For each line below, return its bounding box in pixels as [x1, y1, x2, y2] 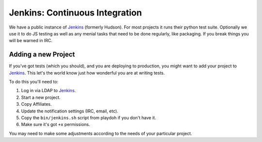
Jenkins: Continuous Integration [9, 7, 142, 18]
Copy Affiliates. [21, 101, 52, 107]
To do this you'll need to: [9, 79, 58, 85]
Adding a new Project [9, 50, 75, 59]
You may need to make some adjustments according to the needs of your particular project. [9, 130, 193, 136]
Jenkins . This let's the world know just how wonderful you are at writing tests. [9, 70, 165, 76]
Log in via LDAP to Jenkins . [21, 88, 76, 94]
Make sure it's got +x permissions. [21, 122, 90, 127]
